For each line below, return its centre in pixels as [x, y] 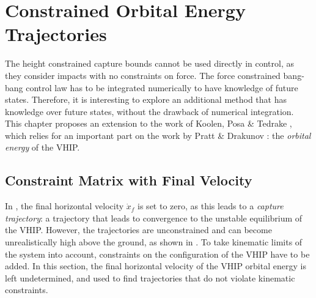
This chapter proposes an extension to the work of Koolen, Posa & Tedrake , [149, 123]
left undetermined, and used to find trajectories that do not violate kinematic [150, 278]
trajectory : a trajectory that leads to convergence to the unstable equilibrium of [154, 218]
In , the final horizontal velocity [64, 206]
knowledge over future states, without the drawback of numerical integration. [149, 111]
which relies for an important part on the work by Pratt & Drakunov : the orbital [158, 135]
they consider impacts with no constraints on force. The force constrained [143, 75]
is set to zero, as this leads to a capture [211, 206]
